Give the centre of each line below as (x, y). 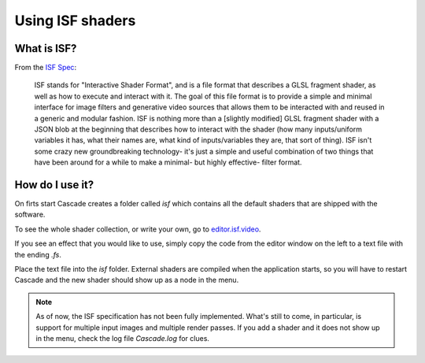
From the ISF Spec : (46, 68)
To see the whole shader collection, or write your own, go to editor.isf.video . (138, 229)
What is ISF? (46, 48)
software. (30, 215)
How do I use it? (54, 185)
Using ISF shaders (75, 20)
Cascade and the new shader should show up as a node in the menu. (127, 280)
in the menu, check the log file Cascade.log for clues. (123, 338)
